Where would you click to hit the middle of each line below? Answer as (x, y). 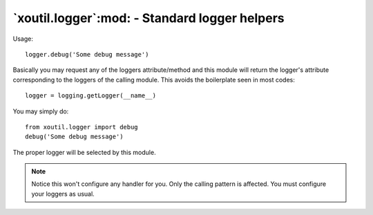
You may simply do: (41, 111)
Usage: (23, 39)
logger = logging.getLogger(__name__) (91, 96)
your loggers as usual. (63, 194)
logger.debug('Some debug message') (87, 54)
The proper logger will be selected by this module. (84, 152)
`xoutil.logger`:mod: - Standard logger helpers (149, 18)
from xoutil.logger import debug (82, 127)
